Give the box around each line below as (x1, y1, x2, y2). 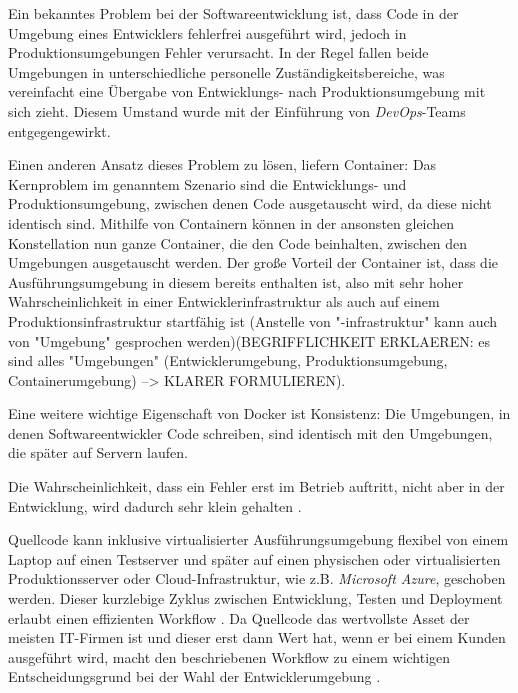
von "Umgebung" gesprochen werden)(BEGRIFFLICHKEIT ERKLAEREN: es (8, 330, 490, 351)
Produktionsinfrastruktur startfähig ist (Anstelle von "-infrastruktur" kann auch (8, 310, 498, 331)
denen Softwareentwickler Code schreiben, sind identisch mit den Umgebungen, (8, 422, 493, 443)
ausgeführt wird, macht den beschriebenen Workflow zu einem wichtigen (8, 646, 451, 667)
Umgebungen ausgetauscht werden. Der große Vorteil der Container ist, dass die (8, 252, 499, 273)
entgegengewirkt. (8, 120, 111, 141)
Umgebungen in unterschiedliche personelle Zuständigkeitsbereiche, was (8, 61, 445, 82)
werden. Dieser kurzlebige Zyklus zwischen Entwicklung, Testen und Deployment (8, 588, 503, 609)
